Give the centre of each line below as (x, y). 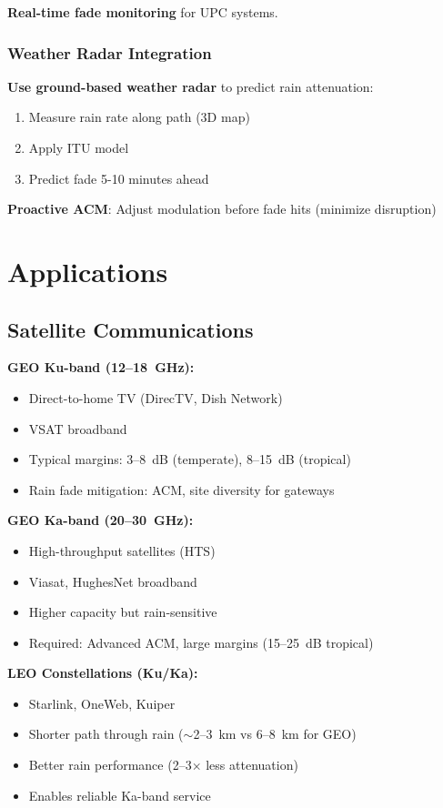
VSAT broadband (78, 428)
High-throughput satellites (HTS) (122, 550)
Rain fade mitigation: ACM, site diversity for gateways (181, 489)
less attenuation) (252, 765)
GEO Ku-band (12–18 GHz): (101, 367)
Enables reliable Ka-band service (120, 795)
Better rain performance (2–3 (110, 765)
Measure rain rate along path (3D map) (139, 117)
